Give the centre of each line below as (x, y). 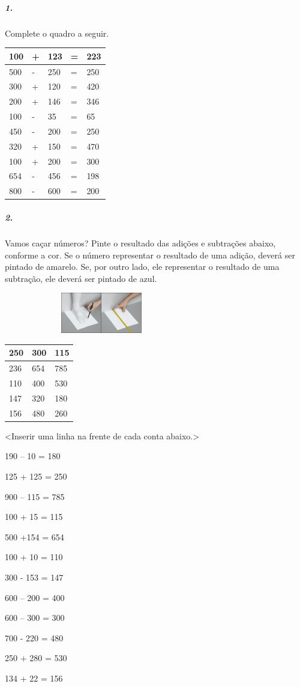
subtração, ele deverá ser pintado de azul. (81, 278)
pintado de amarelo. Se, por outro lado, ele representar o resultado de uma (142, 267)
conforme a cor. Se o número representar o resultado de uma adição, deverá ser (150, 255)
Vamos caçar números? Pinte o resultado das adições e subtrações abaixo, (140, 243)
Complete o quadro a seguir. (57, 33)
